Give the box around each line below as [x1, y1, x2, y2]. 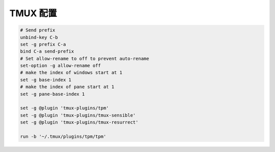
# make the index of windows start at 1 [20, 70, 122, 75]
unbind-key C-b [20, 34, 58, 40]
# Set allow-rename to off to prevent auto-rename [20, 56, 150, 61]
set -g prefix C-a [20, 41, 66, 47]
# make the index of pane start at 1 [20, 84, 115, 90]
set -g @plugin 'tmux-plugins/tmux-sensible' [20, 112, 136, 118]
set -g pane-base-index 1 [20, 91, 85, 97]
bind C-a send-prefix [20, 49, 74, 54]
